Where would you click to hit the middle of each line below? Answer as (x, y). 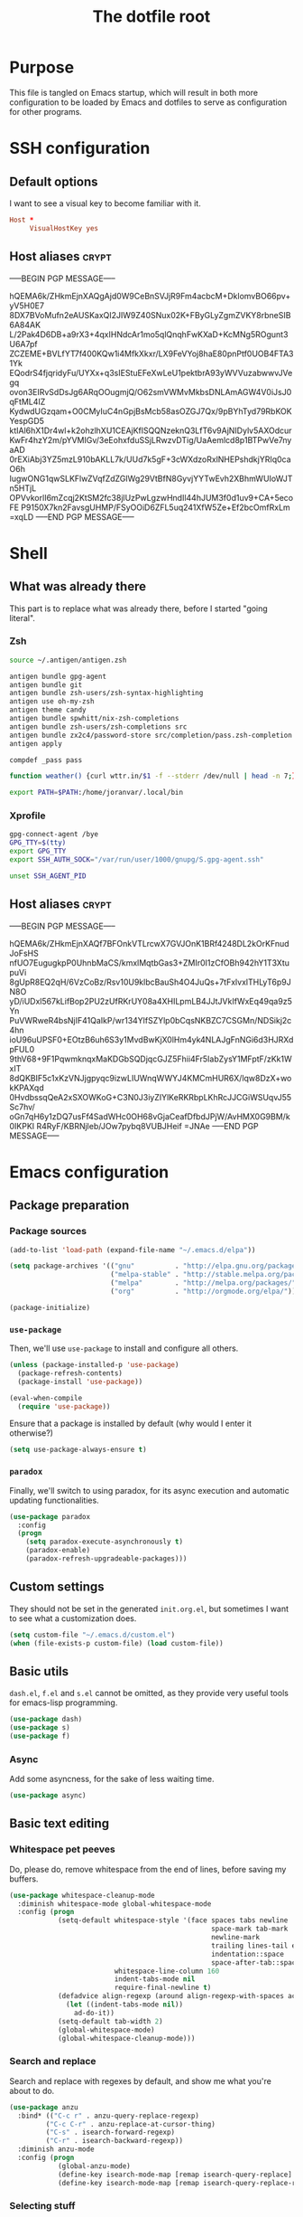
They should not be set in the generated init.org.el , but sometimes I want (149, 1609)
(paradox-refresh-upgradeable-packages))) (106, 1559)
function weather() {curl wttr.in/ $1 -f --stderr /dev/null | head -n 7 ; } (153, 776)
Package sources (48, 1231)
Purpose (42, 67)
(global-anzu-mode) (94, 2166)
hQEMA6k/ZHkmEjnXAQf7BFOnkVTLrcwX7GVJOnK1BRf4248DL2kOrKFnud (150, 943)
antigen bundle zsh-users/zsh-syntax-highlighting (106, 693)
